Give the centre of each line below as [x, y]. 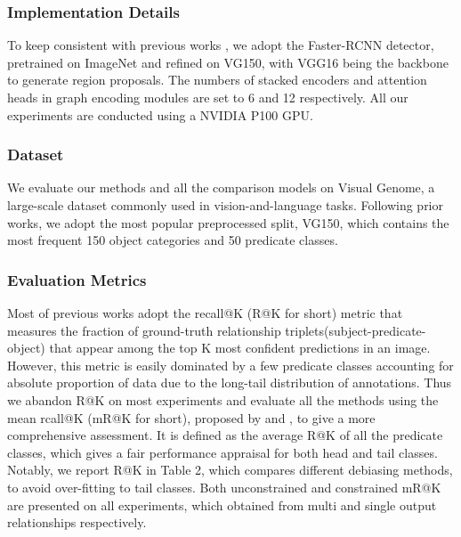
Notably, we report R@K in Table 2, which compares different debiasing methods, [230, 470]
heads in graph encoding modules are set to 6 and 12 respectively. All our [208, 97]
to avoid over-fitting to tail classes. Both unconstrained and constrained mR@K [224, 487]
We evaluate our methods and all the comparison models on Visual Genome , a [221, 187]
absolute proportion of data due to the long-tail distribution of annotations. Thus [230, 382]
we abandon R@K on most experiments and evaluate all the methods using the [223, 399]
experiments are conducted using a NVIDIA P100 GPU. [160, 114]
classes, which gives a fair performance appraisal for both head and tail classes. [222, 452]
